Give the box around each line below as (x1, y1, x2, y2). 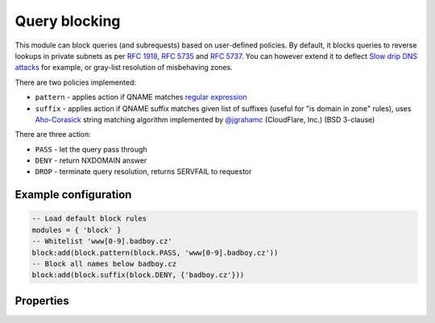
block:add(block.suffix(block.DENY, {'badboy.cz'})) (31, 271, 245, 280)
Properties (14, 294, 69, 308)
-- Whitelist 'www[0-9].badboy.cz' (31, 237, 172, 246)
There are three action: (14, 130, 92, 139)
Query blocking (14, 12, 121, 30)
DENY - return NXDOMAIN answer (35, 155, 147, 165)
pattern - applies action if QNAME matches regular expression (35, 93, 247, 102)
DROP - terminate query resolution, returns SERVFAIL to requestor (35, 167, 252, 176)
